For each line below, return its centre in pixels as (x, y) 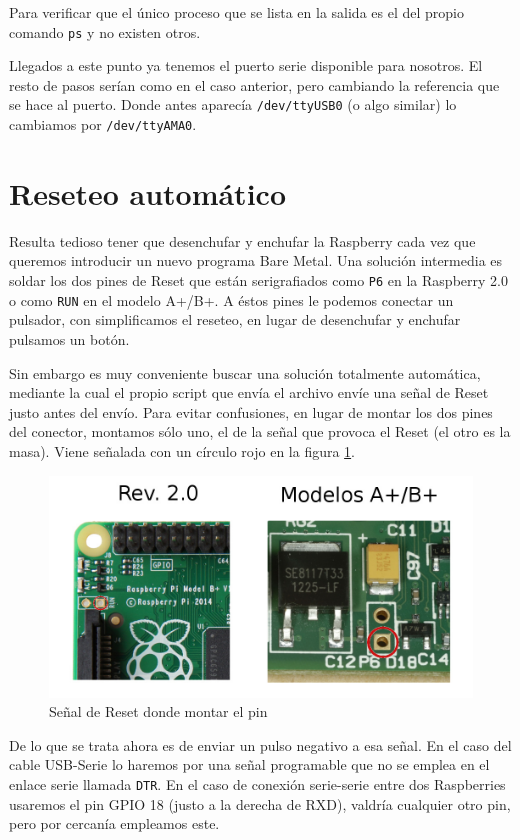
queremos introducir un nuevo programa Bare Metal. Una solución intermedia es (256, 260)
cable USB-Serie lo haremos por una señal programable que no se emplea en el (249, 764)
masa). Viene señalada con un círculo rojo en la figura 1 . (182, 450)
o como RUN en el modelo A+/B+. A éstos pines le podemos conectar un (231, 299)
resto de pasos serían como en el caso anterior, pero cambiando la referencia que (254, 84)
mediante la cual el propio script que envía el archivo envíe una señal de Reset (249, 392)
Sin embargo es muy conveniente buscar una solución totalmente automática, (245, 372)
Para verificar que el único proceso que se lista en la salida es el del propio (236, 12)
